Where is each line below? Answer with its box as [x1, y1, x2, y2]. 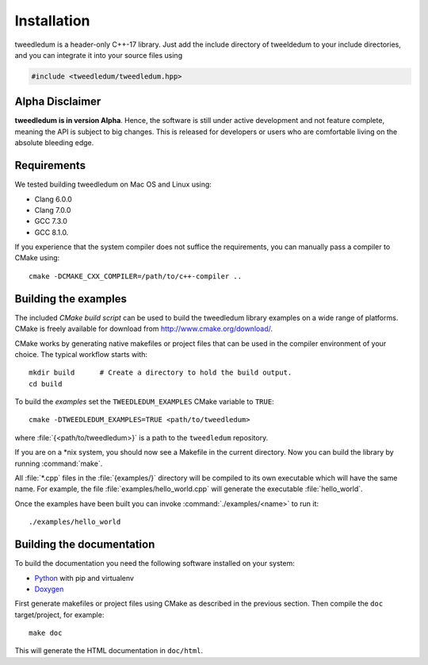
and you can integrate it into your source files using [14, 50, 182, 60]
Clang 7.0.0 [34, 205, 71, 214]
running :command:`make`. [14, 459, 103, 468]
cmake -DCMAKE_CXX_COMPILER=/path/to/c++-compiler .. [29, 271, 242, 281]
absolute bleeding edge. [14, 138, 94, 148]
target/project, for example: [14, 609, 105, 619]
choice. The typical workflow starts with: [14, 349, 148, 359]
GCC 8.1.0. [34, 227, 69, 237]
